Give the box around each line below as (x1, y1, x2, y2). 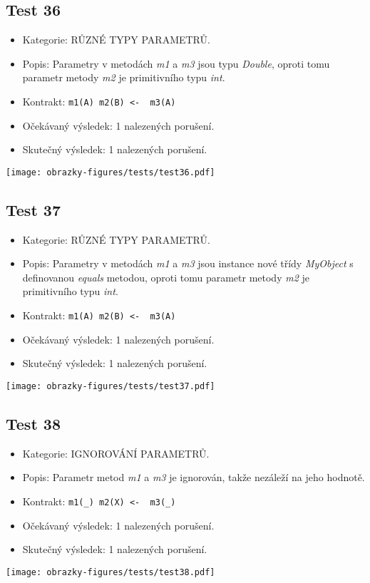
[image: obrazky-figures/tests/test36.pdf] (6, 167, 215, 177)
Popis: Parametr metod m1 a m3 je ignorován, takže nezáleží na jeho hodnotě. (22, 470, 365, 485)
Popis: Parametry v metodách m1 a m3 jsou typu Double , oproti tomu (22, 56, 330, 71)
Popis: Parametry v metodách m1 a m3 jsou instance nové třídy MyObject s (22, 256, 354, 271)
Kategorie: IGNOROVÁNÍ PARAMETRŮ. (22, 445, 210, 460)
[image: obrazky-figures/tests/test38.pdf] (6, 567, 215, 577)
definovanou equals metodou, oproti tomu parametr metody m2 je (22, 269, 309, 284)
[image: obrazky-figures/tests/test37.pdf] (6, 381, 215, 391)
